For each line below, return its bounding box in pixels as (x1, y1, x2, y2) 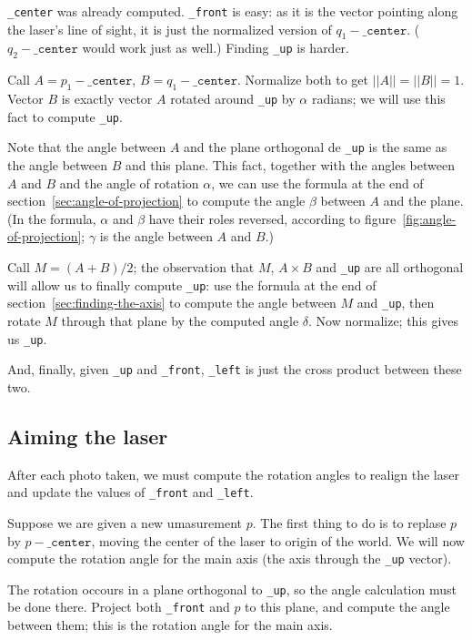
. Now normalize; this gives (308, 310, 459, 330)
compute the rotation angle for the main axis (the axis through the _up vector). (7, 549, 452, 568)
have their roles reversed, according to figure (148, 208, 397, 228)
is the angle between (99, 227, 213, 246)
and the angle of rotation (59, 173, 199, 192)
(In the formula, (7, 208, 96, 228)
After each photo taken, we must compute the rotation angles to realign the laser (7, 464, 459, 483)
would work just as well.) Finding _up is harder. (82, 38, 349, 57)
